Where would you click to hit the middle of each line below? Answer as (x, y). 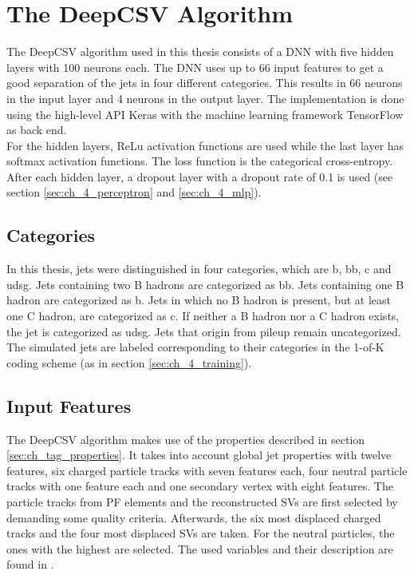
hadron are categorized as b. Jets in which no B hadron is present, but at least (199, 300)
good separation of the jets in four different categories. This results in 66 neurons (205, 83)
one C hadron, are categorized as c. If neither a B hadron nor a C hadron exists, (203, 316)
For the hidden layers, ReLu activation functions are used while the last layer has (205, 145)
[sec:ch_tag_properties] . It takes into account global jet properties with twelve (199, 455)
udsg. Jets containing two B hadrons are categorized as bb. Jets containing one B (205, 284)
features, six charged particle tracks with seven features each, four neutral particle (207, 470)
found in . (30, 564)
